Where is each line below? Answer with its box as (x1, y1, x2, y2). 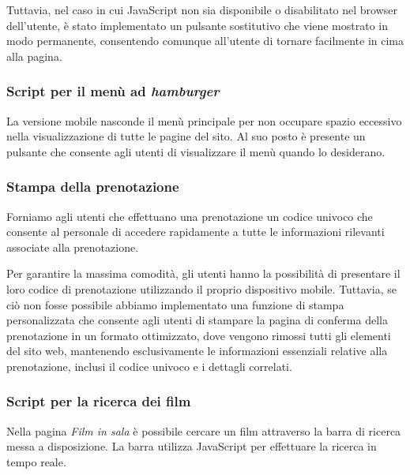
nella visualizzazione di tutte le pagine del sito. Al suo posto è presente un (6, 128, 366, 144)
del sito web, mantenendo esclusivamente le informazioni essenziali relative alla (6, 342, 388, 359)
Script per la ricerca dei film (6, 391, 191, 411)
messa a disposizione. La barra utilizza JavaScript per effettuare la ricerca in (6, 438, 377, 454)
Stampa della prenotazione (6, 177, 179, 196)
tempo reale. (6, 453, 66, 469)
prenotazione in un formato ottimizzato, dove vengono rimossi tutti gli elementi (6, 327, 391, 343)
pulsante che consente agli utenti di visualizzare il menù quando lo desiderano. (6, 143, 386, 159)
